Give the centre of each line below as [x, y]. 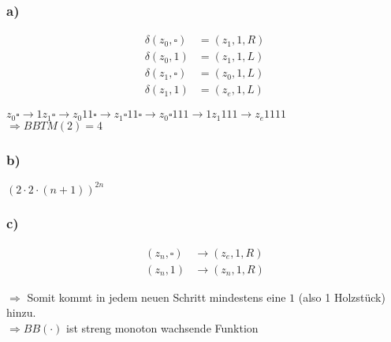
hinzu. [21, 312]
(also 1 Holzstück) [342, 297]
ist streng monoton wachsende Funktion [162, 327]
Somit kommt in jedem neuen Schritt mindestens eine [156, 297]
